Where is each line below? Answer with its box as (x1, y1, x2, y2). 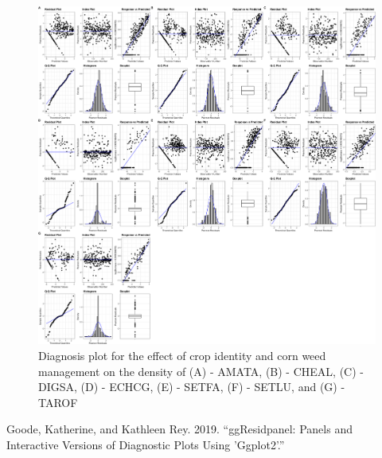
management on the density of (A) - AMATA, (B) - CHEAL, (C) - (38, 362, 364, 379)
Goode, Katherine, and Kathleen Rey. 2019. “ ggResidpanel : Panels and (6, 421, 353, 437)
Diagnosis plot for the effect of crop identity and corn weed (38, 347, 326, 363)
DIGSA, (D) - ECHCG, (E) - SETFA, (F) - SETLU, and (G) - (38, 378, 345, 395)
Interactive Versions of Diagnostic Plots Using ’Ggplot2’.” (6, 436, 285, 452)
